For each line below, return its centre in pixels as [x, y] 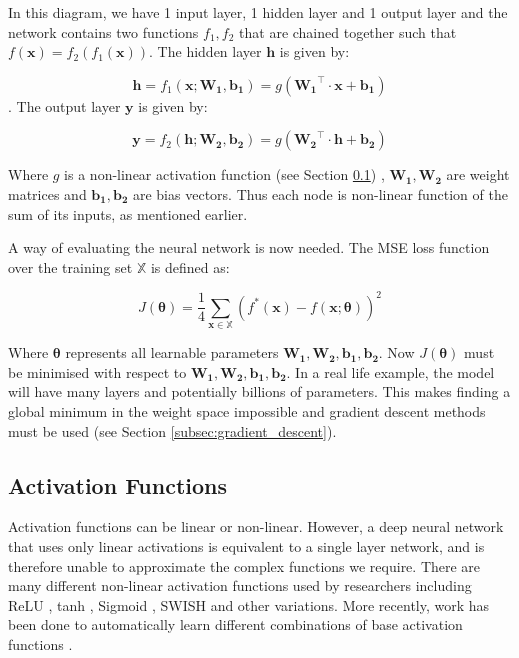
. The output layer [64, 105]
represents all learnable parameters [172, 352]
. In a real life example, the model [390, 371]
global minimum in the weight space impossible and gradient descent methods [247, 410]
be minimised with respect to [97, 371]
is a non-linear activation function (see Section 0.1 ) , [224, 174]
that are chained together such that [348, 31]
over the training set [70, 266]
